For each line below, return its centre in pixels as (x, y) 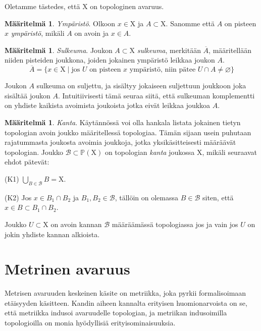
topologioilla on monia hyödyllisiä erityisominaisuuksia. (90, 323)
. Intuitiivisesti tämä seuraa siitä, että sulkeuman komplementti (156, 95)
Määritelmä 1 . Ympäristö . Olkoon (60, 23)
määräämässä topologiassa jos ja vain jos (175, 224)
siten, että (218, 197)
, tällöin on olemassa (147, 197)
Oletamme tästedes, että (42, 6)
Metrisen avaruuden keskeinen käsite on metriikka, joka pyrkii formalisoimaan (125, 293)
